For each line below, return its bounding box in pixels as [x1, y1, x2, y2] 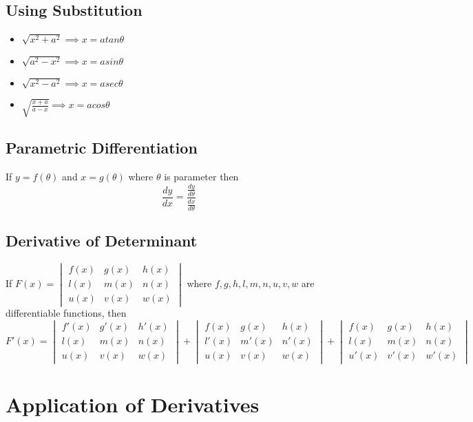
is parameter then [164, 169, 239, 184]
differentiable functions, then [6, 306, 127, 320]
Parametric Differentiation [6, 137, 198, 158]
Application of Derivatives [6, 390, 260, 418]
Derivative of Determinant [6, 230, 198, 251]
